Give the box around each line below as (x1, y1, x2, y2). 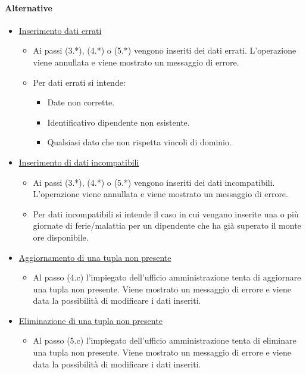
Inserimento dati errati (18, 24, 102, 36)
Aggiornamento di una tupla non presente (18, 251, 171, 263)
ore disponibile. (33, 230, 89, 243)
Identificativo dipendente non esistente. (47, 116, 190, 128)
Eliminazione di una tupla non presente (18, 314, 163, 326)
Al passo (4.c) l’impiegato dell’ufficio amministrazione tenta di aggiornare (33, 271, 301, 283)
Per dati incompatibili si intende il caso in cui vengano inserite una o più (33, 207, 299, 220)
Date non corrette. (47, 96, 115, 108)
